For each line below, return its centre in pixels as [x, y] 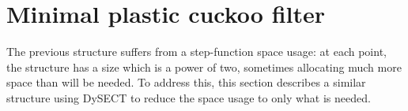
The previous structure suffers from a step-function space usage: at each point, [196, 52]
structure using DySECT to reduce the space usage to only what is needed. [189, 97]
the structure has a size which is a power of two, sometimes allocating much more [204, 67]
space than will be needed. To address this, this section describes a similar [186, 82]
